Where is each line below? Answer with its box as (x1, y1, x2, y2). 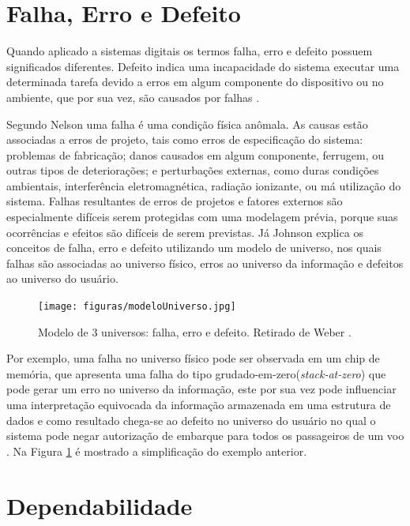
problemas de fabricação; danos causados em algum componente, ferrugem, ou (6, 146, 385, 163)
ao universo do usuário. (6, 270, 118, 287)
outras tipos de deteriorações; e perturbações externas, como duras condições (6, 162, 379, 178)
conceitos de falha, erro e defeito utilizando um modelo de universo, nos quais (6, 239, 382, 256)
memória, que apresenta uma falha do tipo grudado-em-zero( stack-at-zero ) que (6, 365, 386, 381)
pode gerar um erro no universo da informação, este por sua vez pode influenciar (6, 381, 397, 397)
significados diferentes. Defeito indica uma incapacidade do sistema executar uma (6, 58, 400, 74)
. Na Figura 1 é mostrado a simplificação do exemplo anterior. (6, 442, 307, 459)
